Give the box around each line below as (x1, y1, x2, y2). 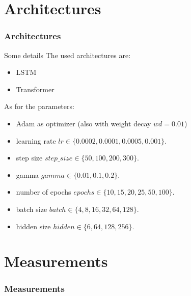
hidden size (16, 221, 51, 231)
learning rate (16, 135, 56, 146)
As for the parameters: (4, 101, 74, 112)
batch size (16, 203, 47, 214)
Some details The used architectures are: (4, 49, 131, 60)
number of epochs (16, 186, 71, 197)
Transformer (16, 84, 54, 94)
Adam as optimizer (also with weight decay (16, 118, 151, 128)
